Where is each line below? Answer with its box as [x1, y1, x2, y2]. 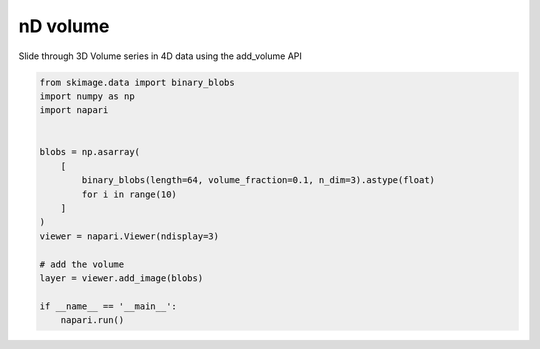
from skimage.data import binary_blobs [39, 76, 235, 88]
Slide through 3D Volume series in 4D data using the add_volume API [18, 50, 302, 62]
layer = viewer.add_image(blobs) [39, 273, 204, 284]
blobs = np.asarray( [39, 146, 140, 158]
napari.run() [60, 315, 125, 326]
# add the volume [39, 258, 125, 270]
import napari [39, 105, 109, 116]
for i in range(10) [81, 188, 177, 200]
